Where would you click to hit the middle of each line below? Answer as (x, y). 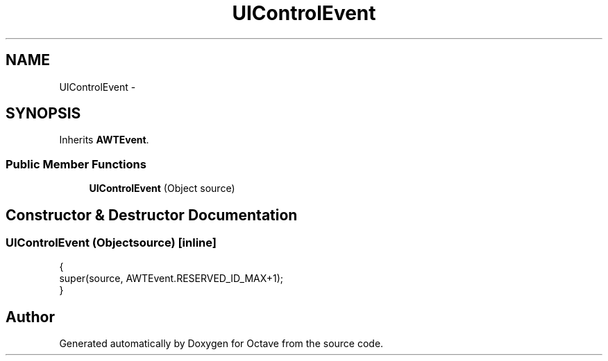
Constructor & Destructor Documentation (152, 215)
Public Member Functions (76, 164)
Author (30, 317)
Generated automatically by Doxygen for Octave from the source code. (221, 344)
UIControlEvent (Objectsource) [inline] (111, 243)
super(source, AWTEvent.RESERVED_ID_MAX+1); (171, 279)
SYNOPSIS (43, 114)
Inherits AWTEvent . (104, 140)
